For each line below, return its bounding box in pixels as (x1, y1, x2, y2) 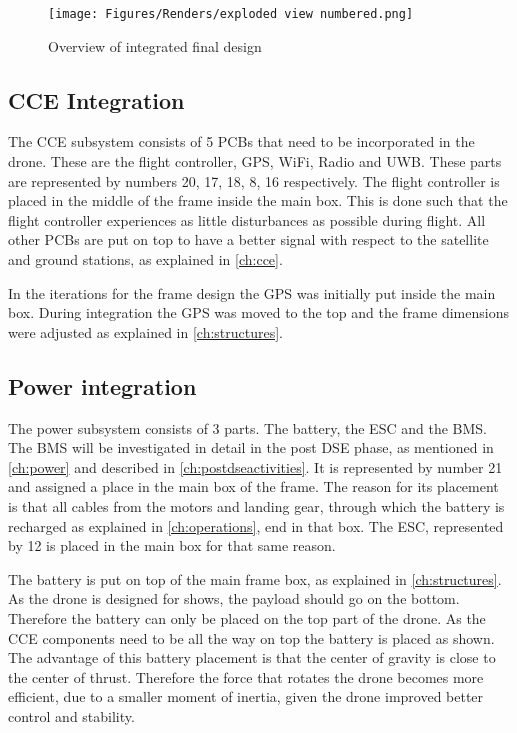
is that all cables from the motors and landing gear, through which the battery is (8, 495, 505, 516)
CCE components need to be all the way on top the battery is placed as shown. (8, 627, 495, 648)
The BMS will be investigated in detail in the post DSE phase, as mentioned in (8, 437, 494, 458)
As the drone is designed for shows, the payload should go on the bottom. (8, 588, 460, 609)
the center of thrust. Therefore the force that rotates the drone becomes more (8, 666, 484, 687)
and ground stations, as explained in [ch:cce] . (8, 249, 283, 270)
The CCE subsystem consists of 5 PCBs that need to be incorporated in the (8, 131, 475, 152)
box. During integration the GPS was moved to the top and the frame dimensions (8, 302, 509, 323)
